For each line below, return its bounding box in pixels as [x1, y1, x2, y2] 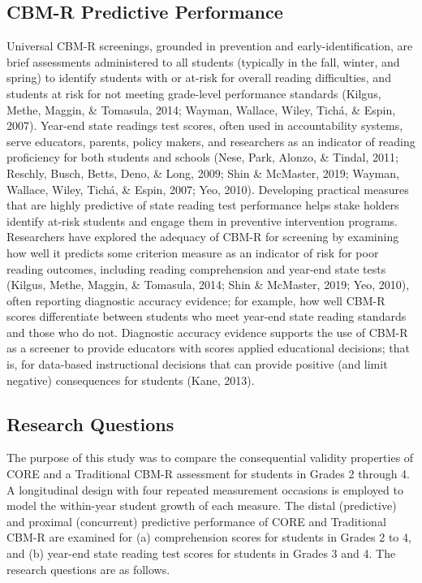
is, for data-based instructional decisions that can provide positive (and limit [6, 356, 388, 373]
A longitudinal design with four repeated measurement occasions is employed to [6, 481, 403, 498]
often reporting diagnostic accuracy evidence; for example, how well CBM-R [6, 291, 385, 309]
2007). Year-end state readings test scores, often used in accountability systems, [6, 117, 403, 134]
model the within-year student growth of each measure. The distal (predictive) [6, 497, 397, 514]
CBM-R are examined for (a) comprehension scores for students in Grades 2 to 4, [6, 529, 411, 546]
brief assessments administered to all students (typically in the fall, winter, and [6, 53, 400, 70]
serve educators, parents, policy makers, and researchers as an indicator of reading [6, 132, 416, 149]
